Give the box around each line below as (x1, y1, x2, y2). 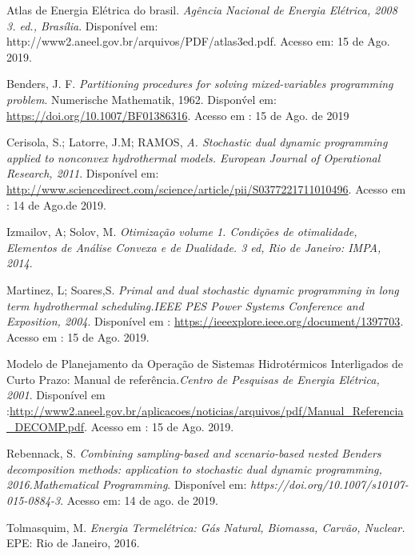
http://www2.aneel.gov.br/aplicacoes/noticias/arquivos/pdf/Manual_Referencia (9, 402, 404, 419)
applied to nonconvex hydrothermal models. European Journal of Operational (6, 149, 381, 166)
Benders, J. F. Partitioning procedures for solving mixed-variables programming (6, 75, 393, 92)
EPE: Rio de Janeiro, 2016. (6, 534, 140, 551)
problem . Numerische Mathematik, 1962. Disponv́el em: (6, 90, 277, 107)
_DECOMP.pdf (6, 418, 85, 434)
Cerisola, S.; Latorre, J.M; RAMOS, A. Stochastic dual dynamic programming (6, 134, 388, 150)
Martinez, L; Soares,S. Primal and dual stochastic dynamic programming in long (6, 281, 399, 298)
